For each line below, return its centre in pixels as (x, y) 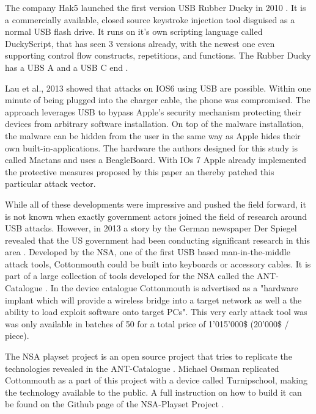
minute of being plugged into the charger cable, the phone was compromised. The (158, 100)
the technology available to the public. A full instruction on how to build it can (153, 392)
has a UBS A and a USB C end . (67, 67)
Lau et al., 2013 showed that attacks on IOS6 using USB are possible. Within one (158, 88)
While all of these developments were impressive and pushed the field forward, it (156, 204)
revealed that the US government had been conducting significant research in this (157, 240)
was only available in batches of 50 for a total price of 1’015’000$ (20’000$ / (147, 323)
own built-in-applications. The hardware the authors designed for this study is (151, 147)
